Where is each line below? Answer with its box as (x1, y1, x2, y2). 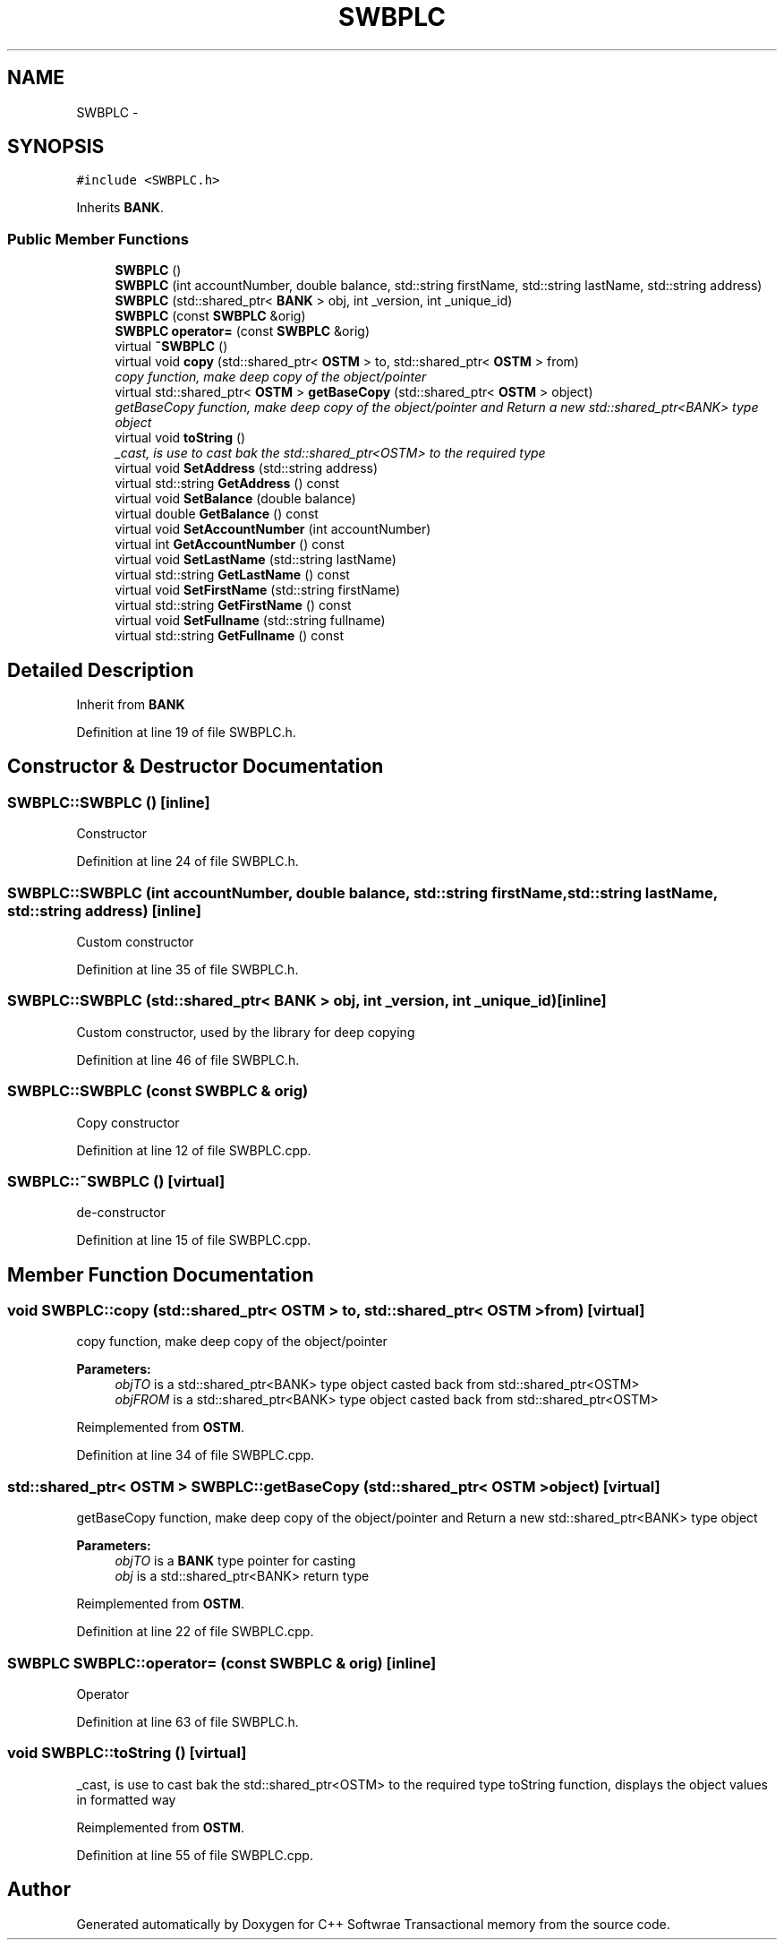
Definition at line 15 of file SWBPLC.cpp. (76, 1232, 311, 1248)
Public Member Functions (7, 229, 189, 248)
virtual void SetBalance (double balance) (115, 491, 356, 507)
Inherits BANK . (76, 200, 164, 216)
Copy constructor (76, 1114, 180, 1130)
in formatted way (76, 1791, 176, 1807)
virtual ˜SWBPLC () (115, 339, 228, 355)
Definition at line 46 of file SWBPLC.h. (76, 1051, 300, 1068)
